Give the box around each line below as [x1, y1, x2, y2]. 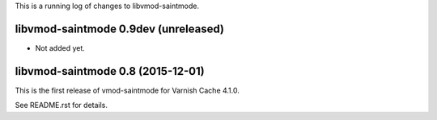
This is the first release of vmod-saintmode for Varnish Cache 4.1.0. [15, 85, 240, 95]
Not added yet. [35, 43, 85, 52]
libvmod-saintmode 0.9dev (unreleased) [15, 22, 224, 35]
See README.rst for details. [15, 101, 108, 110]
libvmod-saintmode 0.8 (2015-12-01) [15, 64, 206, 78]
